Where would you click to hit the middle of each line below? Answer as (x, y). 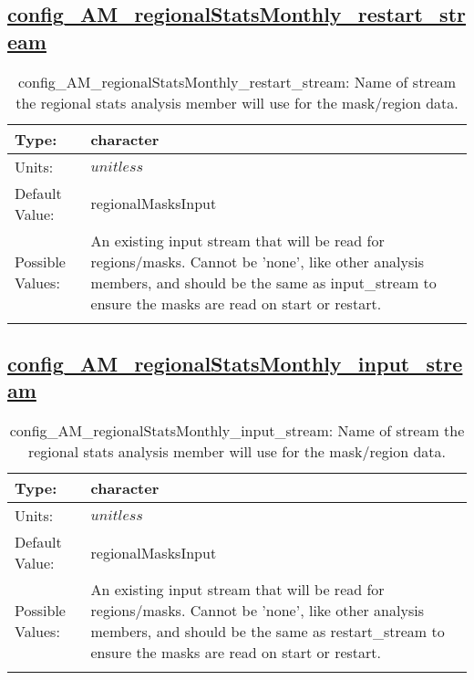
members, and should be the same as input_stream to (263, 282)
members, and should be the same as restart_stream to (268, 632)
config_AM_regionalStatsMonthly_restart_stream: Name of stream (237, 81)
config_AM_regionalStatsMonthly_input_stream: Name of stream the (237, 431)
